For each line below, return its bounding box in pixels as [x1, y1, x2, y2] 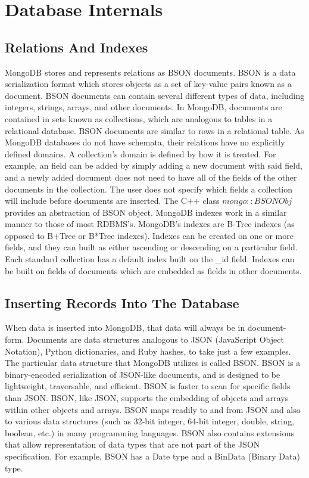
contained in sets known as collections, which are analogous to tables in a [5, 112, 273, 125]
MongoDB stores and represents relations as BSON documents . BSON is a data [5, 66, 296, 78]
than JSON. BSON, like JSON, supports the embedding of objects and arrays [5, 392, 289, 404]
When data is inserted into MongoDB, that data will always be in [5, 321, 245, 334]
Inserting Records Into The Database [5, 293, 239, 312]
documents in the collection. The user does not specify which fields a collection [5, 182, 292, 195]
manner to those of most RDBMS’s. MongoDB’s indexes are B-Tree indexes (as [5, 218, 295, 230]
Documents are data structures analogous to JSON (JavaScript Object [26, 333, 284, 346]
